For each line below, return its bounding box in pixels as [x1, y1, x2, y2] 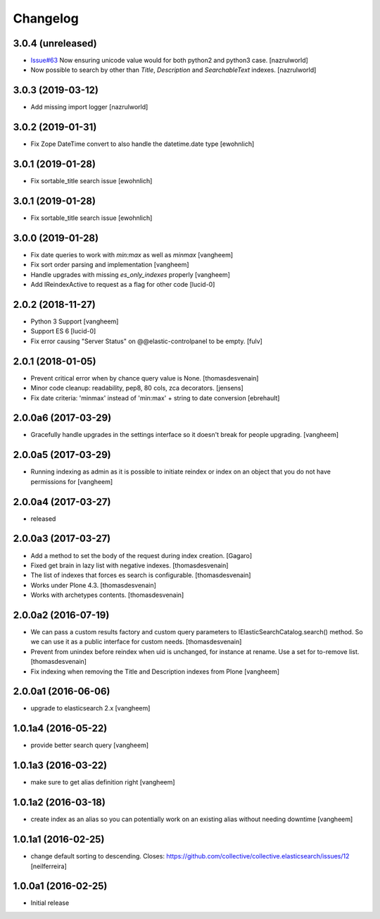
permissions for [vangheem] [30, 477, 113, 486]
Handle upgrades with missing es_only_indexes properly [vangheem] [30, 270, 230, 278]
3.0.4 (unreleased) [13, 37, 98, 49]
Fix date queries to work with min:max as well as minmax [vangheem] [30, 250, 234, 259]
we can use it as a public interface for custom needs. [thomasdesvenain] [30, 638, 242, 646]
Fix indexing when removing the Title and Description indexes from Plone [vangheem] [30, 667, 279, 676]
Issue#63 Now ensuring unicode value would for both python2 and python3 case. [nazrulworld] [30, 56, 309, 65]
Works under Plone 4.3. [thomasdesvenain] [30, 581, 156, 589]
